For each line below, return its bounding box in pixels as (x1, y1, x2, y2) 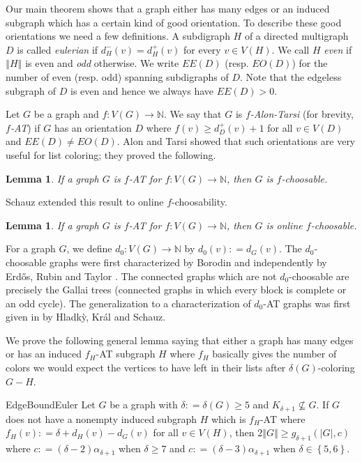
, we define (66, 241, 112, 256)
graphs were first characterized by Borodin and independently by (50, 254, 327, 269)
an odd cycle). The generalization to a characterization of (6, 295, 251, 310)
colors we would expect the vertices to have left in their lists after (6, 360, 286, 375)
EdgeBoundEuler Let (6, 397, 96, 412)
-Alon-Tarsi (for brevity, (250, 107, 354, 121)
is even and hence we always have (70, 83, 214, 98)
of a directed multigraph (244, 29, 349, 43)
